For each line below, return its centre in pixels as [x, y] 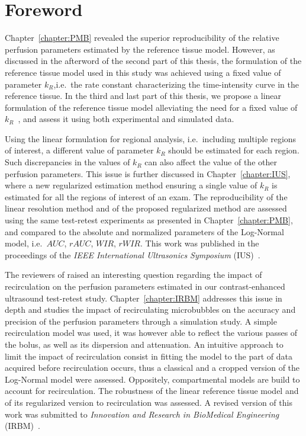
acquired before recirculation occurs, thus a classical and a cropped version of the [152, 368]
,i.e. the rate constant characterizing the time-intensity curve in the [176, 84]
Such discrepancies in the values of [67, 162]
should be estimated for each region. [234, 150]
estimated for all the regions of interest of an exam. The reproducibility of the [146, 196]
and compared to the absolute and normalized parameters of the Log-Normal [144, 231]
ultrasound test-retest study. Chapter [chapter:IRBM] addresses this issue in [144, 298]
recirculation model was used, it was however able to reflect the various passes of [151, 333]
